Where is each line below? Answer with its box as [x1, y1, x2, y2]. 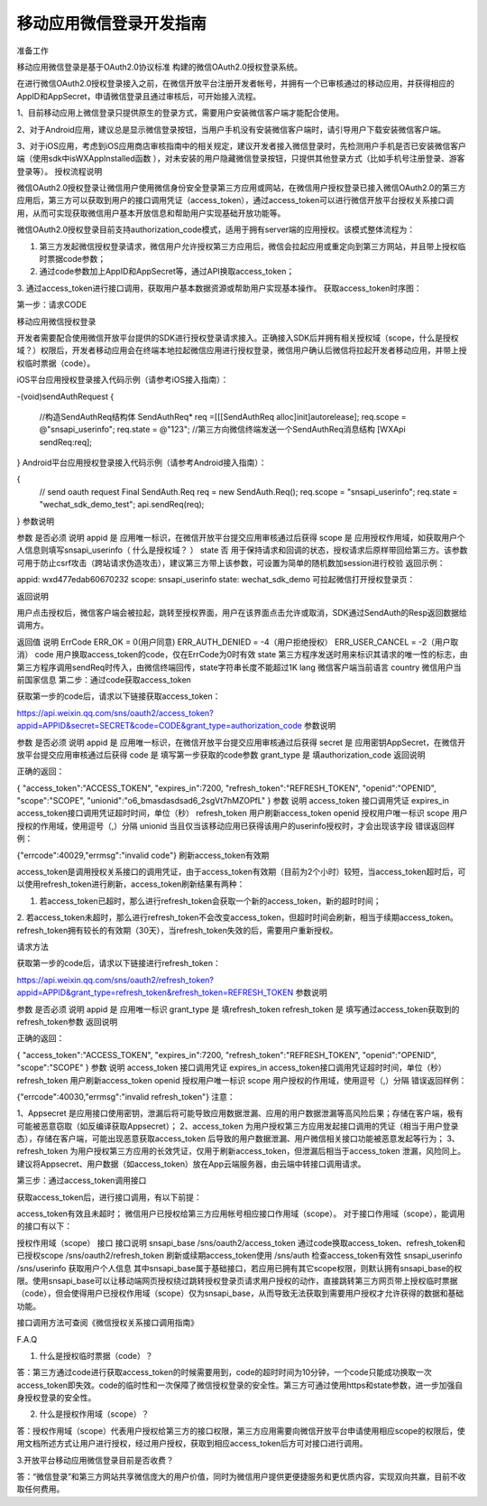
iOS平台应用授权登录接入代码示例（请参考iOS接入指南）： [16, 375, 229, 386]
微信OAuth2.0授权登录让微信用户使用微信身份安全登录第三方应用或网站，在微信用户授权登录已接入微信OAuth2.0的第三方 [16, 182, 466, 193]
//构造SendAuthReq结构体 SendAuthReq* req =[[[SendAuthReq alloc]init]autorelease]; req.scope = [39, 411, 407, 422]
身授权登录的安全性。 [16, 1392, 96, 1403]
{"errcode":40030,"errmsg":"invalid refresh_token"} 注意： [16, 1091, 236, 1102]
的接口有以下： [16, 1221, 72, 1232]
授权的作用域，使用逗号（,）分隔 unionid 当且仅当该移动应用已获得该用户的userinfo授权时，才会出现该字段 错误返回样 [16, 820, 455, 831]
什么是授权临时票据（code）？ [39, 1350, 153, 1361]
